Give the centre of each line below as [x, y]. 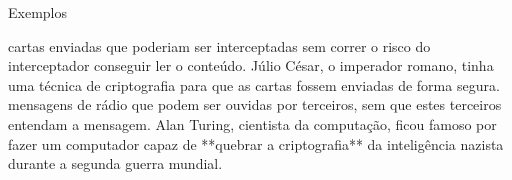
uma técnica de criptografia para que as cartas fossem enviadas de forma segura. [254, 84]
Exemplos [37, 12]
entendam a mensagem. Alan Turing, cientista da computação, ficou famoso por [252, 123]
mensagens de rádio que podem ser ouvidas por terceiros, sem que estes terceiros [255, 104]
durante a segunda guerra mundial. [115, 163]
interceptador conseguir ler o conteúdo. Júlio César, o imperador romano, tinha [251, 65]
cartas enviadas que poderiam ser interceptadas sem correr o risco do [219, 45]
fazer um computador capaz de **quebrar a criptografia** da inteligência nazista [256, 143]
